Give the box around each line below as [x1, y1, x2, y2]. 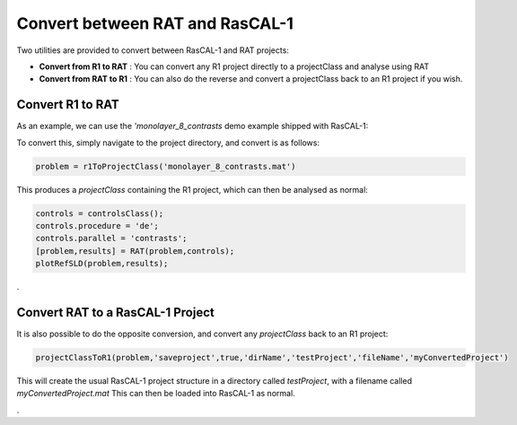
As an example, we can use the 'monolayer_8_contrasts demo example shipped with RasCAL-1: [16, 121, 369, 132]
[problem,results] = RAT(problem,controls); [35, 246, 235, 256]
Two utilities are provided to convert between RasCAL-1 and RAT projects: [16, 45, 289, 56]
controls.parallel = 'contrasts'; [35, 233, 188, 244]
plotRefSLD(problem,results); [35, 258, 169, 269]
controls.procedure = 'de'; [35, 221, 159, 230]
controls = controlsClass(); [35, 208, 164, 219]
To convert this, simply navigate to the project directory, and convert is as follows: [16, 137, 320, 148]
